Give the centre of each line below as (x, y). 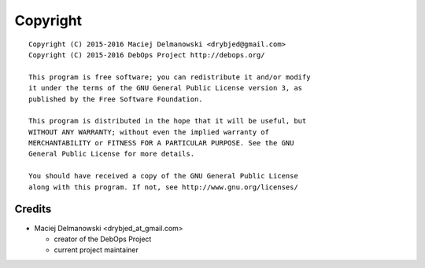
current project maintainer (96, 250)
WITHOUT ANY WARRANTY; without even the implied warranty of (149, 132)
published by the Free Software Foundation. (116, 99)
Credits (33, 209)
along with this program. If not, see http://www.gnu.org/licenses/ (163, 187)
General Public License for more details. (112, 154)
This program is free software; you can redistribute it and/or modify (170, 77)
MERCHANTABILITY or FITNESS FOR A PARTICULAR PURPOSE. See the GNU (161, 143)
